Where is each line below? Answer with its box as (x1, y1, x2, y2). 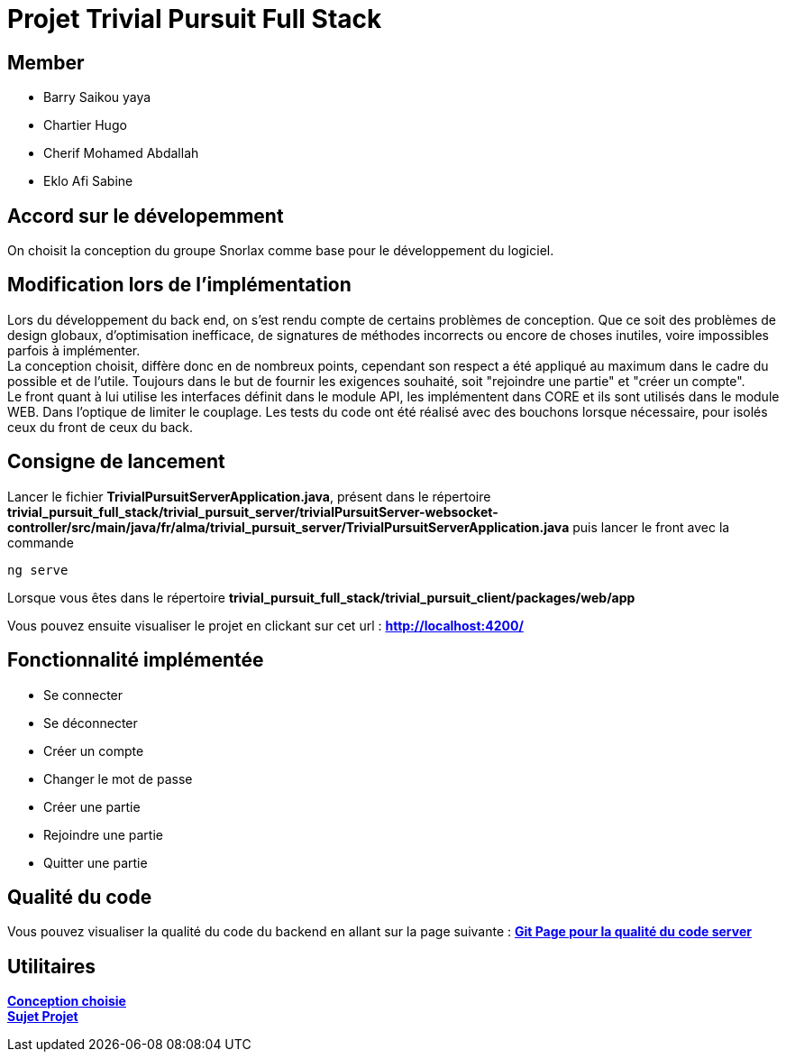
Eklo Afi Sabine (43, 173, 133, 189)
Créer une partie (43, 798, 141, 815)
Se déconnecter (43, 714, 138, 731)
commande (7, 534, 74, 550)
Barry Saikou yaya (43, 89, 151, 106)
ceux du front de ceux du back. (7, 419, 193, 435)
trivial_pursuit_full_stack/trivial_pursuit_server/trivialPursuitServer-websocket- (7, 503, 498, 520)
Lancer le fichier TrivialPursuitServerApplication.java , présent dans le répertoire (7, 488, 491, 504)
